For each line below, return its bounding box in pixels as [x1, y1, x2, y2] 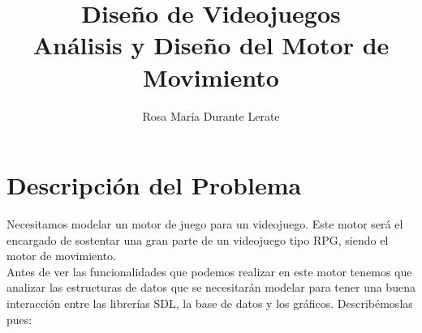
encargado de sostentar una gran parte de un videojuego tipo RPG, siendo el [6, 231, 389, 248]
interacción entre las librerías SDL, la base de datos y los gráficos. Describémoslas [6, 295, 413, 311]
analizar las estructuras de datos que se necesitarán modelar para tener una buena [6, 279, 416, 296]
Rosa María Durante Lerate [142, 107, 280, 124]
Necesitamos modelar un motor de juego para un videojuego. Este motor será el [6, 216, 403, 233]
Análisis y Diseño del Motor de [32, 28, 390, 62]
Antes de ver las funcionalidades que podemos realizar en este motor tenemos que [6, 263, 412, 280]
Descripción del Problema [6, 169, 302, 202]
